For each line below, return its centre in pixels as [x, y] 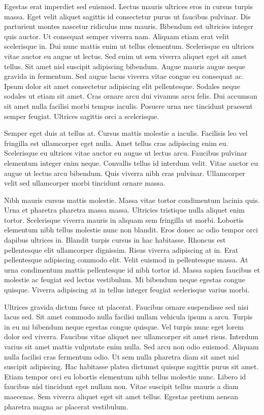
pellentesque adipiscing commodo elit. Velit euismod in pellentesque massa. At [126, 260]
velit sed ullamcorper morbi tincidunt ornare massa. [85, 183]
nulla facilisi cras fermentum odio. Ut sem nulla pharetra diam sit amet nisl [122, 356]
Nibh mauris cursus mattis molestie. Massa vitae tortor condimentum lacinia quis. [132, 200]
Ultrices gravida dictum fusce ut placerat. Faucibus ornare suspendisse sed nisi [126, 306]
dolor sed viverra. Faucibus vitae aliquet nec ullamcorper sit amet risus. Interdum [131, 336]
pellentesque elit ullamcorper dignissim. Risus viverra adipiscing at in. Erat [121, 249]
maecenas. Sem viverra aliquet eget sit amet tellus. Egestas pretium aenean [121, 396]
